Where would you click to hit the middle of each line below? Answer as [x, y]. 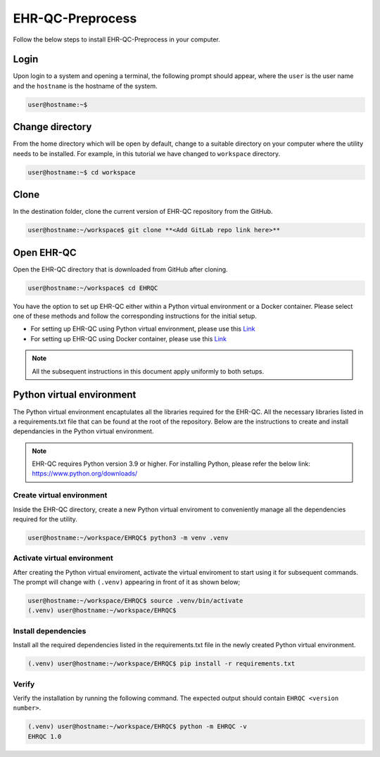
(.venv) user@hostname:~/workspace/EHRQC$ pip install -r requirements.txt [161, 664]
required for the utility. [45, 519]
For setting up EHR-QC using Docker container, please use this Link [128, 338]
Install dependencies [50, 631]
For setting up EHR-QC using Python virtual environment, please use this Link [143, 329]
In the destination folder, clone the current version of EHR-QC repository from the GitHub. [143, 212]
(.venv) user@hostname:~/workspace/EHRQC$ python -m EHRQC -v [137, 727]
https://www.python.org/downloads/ [85, 473]
